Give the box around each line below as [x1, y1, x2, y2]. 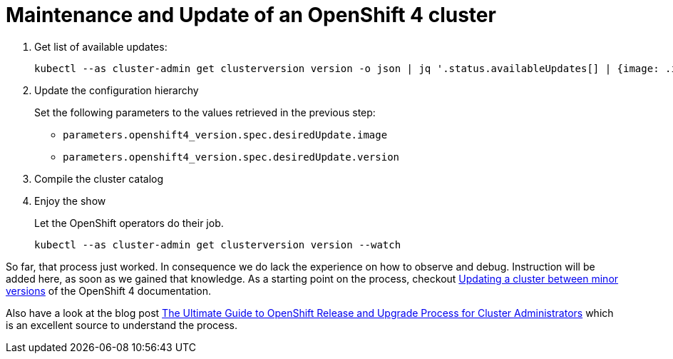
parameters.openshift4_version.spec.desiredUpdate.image [63, 128, 388, 141]
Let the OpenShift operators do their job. [34, 216, 224, 229]
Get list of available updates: [34, 40, 168, 53]
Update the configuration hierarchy [34, 84, 199, 96]
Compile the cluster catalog [34, 172, 164, 185]
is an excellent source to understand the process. [6, 318, 238, 331]
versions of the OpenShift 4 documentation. [6, 284, 211, 297]
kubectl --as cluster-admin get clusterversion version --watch [34, 238, 401, 251]
